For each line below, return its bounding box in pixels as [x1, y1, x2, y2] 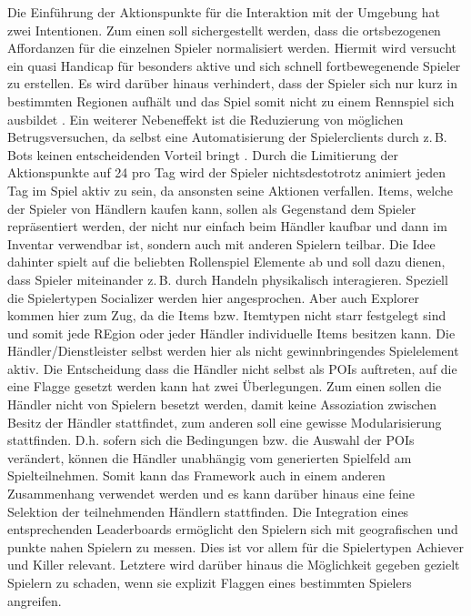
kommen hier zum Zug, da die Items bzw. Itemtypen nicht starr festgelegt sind [7, 306, 446, 325]
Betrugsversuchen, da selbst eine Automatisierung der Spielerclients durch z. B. [7, 127, 447, 146]
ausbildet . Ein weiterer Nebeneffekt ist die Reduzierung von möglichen [7, 109, 404, 128]
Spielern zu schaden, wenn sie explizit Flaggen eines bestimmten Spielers [7, 573, 412, 591]
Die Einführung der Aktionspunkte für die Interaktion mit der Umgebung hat [7, 3, 440, 21]
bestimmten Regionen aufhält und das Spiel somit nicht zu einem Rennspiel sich [7, 91, 455, 110]
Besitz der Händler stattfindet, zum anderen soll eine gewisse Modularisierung [7, 412, 442, 431]
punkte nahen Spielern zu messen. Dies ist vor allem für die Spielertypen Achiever [7, 537, 464, 556]
